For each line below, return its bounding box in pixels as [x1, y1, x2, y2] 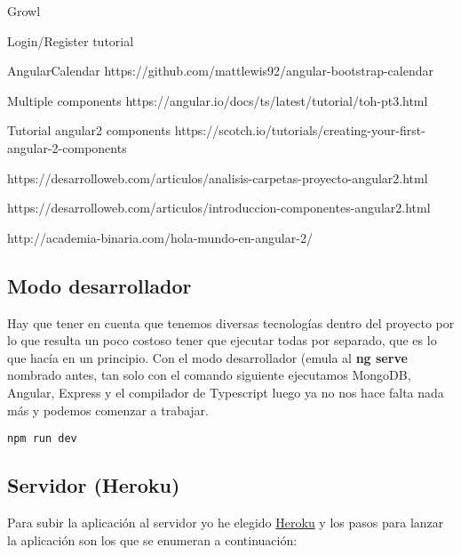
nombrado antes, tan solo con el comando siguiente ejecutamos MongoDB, [7, 366, 411, 384]
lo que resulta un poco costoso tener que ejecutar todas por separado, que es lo [7, 331, 437, 350]
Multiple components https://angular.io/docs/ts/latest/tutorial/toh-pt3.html [7, 91, 428, 109]
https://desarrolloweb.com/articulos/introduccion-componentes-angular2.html [7, 198, 431, 217]
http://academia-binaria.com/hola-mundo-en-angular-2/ [7, 228, 313, 246]
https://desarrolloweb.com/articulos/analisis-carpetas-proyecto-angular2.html [7, 168, 428, 187]
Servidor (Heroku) [7, 471, 180, 499]
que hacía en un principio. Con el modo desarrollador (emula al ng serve [7, 348, 408, 366]
